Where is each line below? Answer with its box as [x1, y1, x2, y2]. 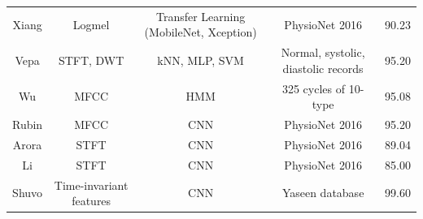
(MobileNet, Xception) [144, 24, 257, 41]
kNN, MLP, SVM [157, 51, 244, 68]
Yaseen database [281, 184, 364, 201]
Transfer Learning [155, 7, 246, 24]
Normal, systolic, [281, 44, 365, 61]
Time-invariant [54, 176, 129, 193]
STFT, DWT [58, 51, 124, 68]
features [72, 192, 111, 209]
